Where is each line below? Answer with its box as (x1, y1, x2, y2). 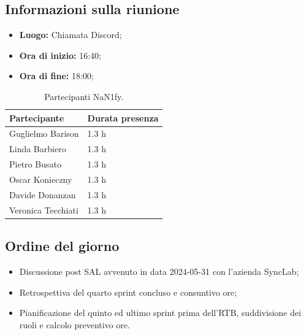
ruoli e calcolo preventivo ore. (19, 318, 130, 331)
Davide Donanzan (9, 188, 76, 201)
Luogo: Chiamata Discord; (19, 28, 122, 41)
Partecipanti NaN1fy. (44, 90, 124, 102)
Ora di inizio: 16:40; (19, 48, 101, 61)
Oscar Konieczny (9, 172, 72, 185)
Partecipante (9, 111, 64, 124)
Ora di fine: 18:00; (19, 69, 94, 82)
